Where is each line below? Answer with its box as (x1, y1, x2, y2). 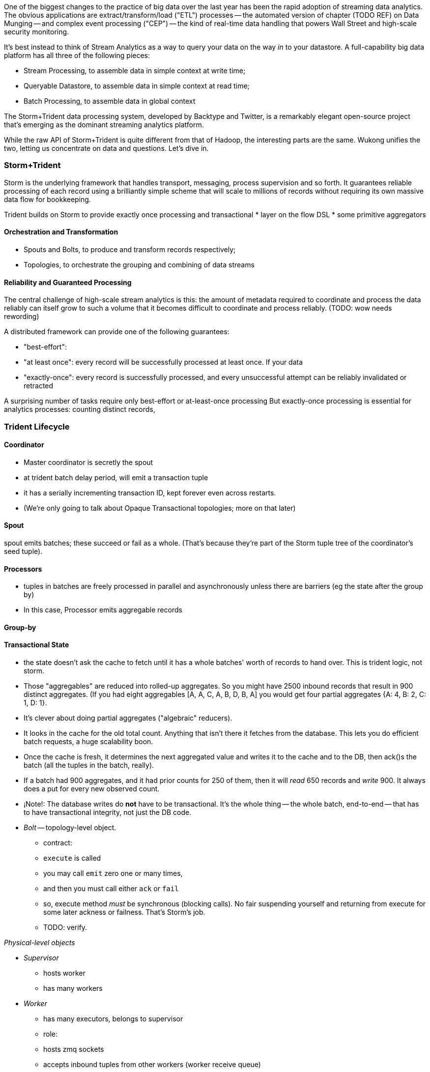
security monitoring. (4, 28, 69, 36)
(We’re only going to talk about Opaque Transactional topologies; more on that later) (24, 503, 296, 512)
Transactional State (4, 640, 69, 649)
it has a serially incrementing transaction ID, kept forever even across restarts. (24, 488, 276, 497)
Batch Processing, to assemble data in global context (24, 97, 196, 105)
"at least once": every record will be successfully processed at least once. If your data (24, 358, 303, 367)
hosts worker (43, 969, 86, 978)
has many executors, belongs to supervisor (43, 1014, 183, 1023)
